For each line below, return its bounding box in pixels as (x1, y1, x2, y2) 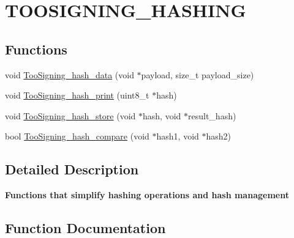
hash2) (206, 130, 232, 143)
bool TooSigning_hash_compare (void (5, 130, 149, 143)
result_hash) (188, 109, 236, 122)
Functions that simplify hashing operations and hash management (5, 188, 289, 201)
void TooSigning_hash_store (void (5, 109, 136, 122)
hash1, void (156, 130, 199, 143)
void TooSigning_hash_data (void (5, 68, 134, 81)
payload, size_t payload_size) (141, 68, 254, 81)
